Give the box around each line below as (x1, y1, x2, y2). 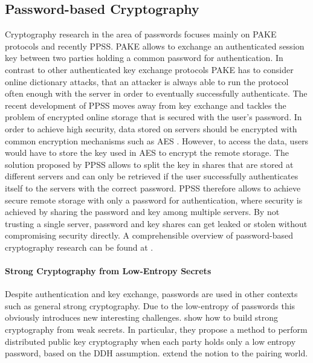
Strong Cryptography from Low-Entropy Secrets (5, 265, 211, 277)
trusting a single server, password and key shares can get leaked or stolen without (5, 217, 308, 230)
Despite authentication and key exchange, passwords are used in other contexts (5, 288, 298, 300)
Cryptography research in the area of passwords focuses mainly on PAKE (5, 28, 277, 40)
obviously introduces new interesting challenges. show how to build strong (5, 311, 279, 324)
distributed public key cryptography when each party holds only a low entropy (5, 335, 296, 347)
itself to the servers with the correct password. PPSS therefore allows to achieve (5, 181, 301, 194)
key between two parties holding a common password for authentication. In (5, 51, 283, 64)
